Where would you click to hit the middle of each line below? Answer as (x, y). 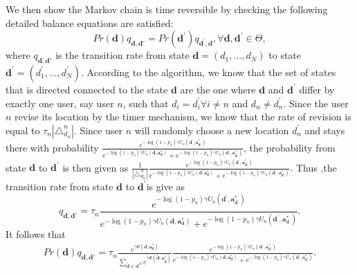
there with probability (52, 147)
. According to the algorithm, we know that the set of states (209, 72)
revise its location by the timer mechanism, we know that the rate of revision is (183, 117)
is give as (165, 186)
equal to (23, 130)
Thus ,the (316, 167)
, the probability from (290, 147)
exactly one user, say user (60, 103)
